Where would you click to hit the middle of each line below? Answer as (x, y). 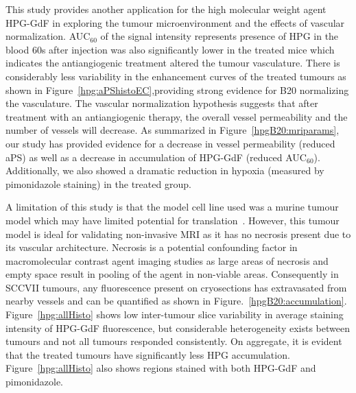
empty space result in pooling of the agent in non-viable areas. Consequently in (172, 274)
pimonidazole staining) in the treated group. (98, 183)
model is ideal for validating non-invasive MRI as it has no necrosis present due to (178, 234)
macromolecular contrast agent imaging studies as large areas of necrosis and (167, 260)
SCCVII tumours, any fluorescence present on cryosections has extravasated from (176, 287)
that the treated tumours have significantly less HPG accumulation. (148, 354)
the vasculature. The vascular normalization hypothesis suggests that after (162, 103)
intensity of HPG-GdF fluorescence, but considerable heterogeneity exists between (178, 327)
